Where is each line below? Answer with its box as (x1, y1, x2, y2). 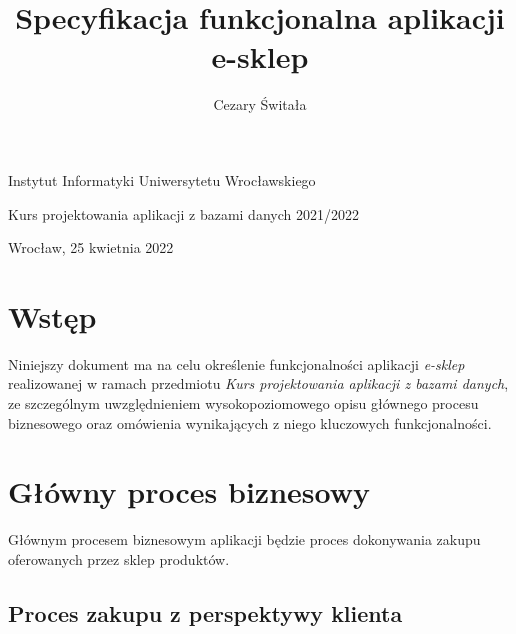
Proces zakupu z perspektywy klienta (8, 597, 403, 628)
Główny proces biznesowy (8, 471, 370, 512)
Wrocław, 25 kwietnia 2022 (8, 237, 174, 258)
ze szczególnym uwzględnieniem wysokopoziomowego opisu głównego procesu (8, 393, 479, 413)
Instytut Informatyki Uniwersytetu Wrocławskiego (8, 169, 316, 190)
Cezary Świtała (213, 94, 307, 115)
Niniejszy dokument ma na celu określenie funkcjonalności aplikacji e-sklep (8, 353, 465, 374)
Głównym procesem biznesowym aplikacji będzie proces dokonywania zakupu (8, 529, 481, 550)
